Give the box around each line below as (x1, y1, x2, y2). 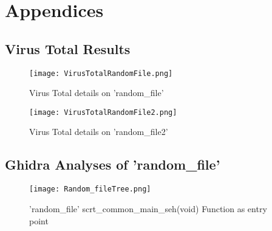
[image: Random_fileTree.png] (29, 185, 151, 194)
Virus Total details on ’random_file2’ (29, 125, 168, 138)
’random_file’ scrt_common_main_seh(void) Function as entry (29, 202, 267, 215)
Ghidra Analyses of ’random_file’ (5, 155, 220, 174)
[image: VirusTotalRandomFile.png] (29, 69, 173, 78)
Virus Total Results (5, 39, 131, 58)
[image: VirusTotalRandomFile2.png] (29, 108, 177, 117)
